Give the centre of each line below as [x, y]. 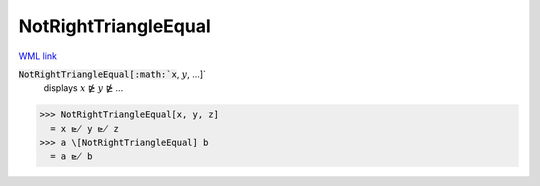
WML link [38, 56]
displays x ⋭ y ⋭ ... [83, 88]
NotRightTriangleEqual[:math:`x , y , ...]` [112, 74]
